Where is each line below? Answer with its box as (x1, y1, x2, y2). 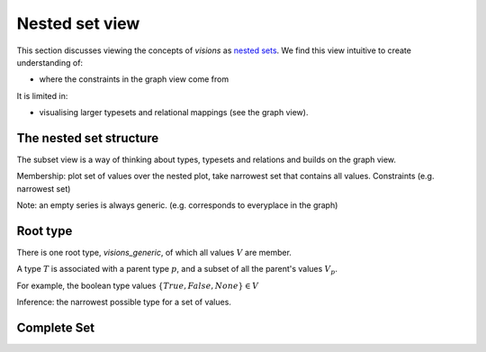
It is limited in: (16, 90, 68, 101)
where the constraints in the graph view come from (39, 74, 229, 85)
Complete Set (16, 320, 94, 336)
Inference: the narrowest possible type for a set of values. (16, 297, 231, 308)
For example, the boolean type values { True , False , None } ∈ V (16, 280, 259, 291)
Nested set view (16, 14, 140, 33)
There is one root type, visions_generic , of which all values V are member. (16, 248, 292, 258)
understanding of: (16, 57, 84, 68)
